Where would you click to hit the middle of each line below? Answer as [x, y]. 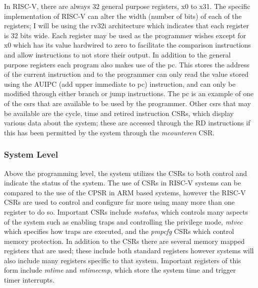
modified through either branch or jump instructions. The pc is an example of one [129, 93]
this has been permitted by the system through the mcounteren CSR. [109, 132]
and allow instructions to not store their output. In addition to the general [117, 54]
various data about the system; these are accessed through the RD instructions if [127, 123]
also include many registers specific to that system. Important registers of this [123, 260]
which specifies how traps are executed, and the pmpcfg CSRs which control [119, 231]
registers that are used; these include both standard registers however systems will [129, 251]
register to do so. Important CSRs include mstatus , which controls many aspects [126, 211]
